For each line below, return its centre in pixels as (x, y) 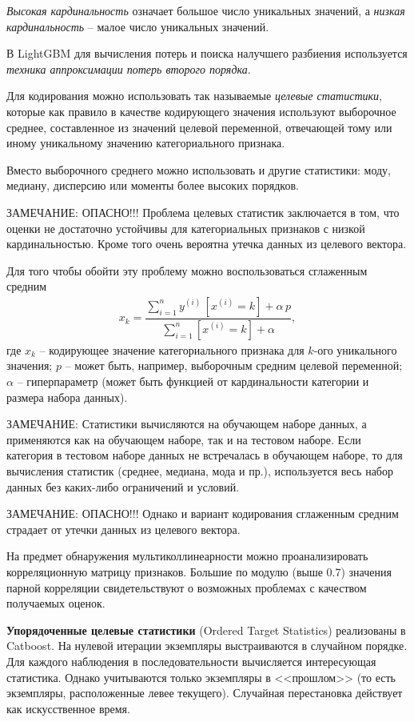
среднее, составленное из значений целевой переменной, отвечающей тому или (199, 127)
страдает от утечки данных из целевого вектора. (123, 529)
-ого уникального (355, 349)
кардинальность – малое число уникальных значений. (138, 26)
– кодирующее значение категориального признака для (172, 349)
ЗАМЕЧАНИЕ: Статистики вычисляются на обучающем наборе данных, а (187, 424)
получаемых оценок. (56, 603)
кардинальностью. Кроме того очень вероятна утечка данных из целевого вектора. (207, 244)
